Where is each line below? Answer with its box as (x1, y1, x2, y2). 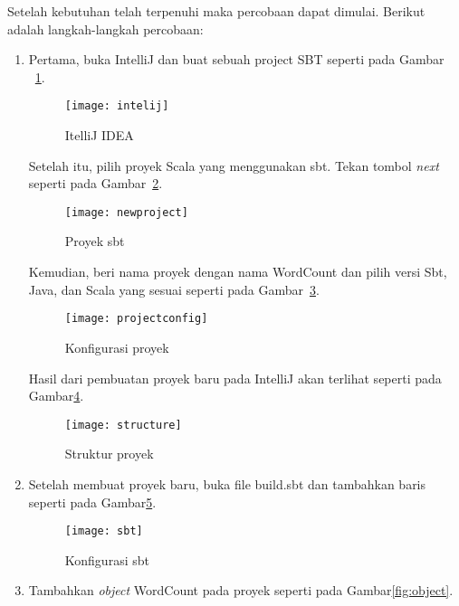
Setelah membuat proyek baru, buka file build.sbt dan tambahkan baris (28, 474, 426, 493)
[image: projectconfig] (64, 312, 208, 326)
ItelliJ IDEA (64, 126, 134, 145)
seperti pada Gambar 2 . (28, 174, 163, 193)
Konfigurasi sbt (64, 550, 149, 569)
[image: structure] (64, 418, 182, 431)
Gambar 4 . (28, 386, 84, 405)
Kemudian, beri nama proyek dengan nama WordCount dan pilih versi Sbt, (28, 262, 447, 281)
